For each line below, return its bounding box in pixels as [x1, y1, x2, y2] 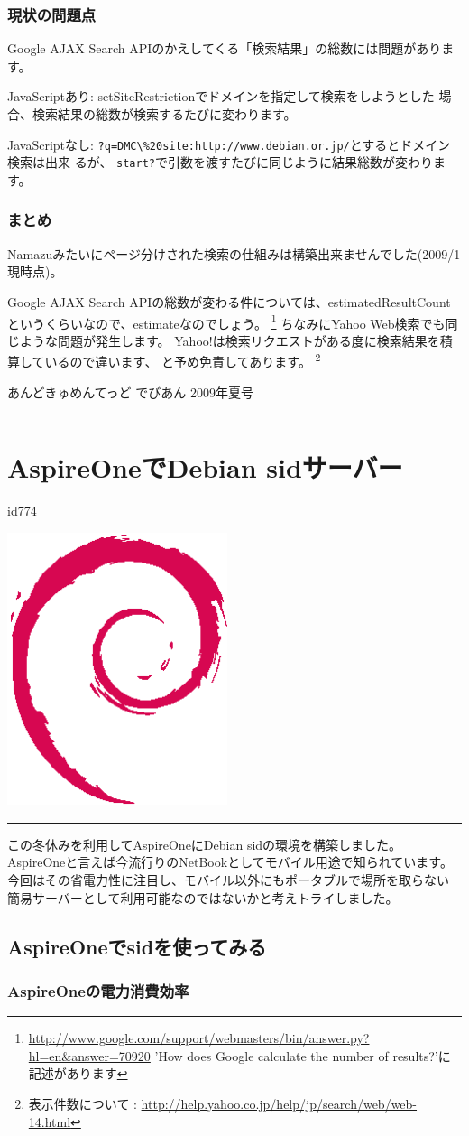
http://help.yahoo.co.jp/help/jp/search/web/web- [141, 1094, 418, 1113]
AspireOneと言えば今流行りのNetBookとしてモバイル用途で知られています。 [7, 852, 453, 871]
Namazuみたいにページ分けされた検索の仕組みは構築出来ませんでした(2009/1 [7, 244, 461, 263]
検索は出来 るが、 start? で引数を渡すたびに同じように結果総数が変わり [7, 153, 433, 172]
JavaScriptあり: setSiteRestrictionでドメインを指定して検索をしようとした [7, 87, 435, 106]
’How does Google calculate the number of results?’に [154, 1046, 451, 1065]
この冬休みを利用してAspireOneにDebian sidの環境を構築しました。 [7, 834, 402, 853]
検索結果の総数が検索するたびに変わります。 [32, 105, 297, 123]
